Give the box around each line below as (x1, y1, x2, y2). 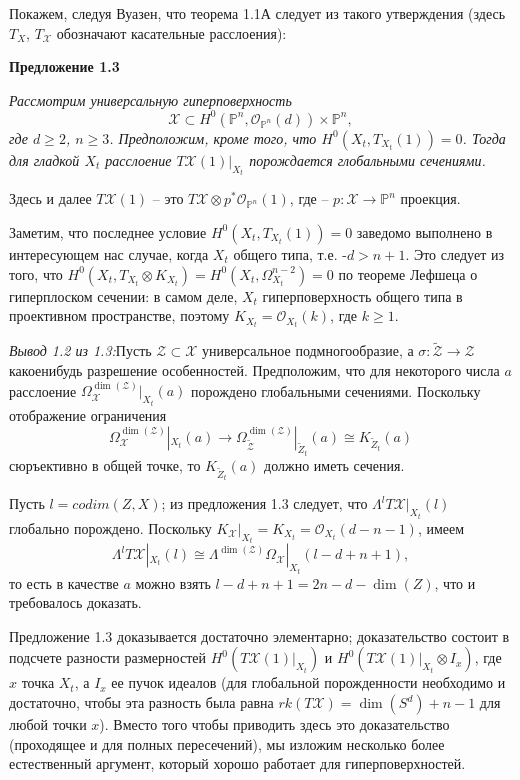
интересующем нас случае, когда (9, 243, 209, 264)
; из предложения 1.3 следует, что (161, 493, 368, 514)
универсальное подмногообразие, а (202, 340, 414, 361)
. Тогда (462, 127, 506, 148)
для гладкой (9, 149, 80, 170)
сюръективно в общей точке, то (9, 454, 201, 475)
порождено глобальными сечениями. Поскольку (191, 380, 481, 401)
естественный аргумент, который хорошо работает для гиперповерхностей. (9, 753, 466, 774)
